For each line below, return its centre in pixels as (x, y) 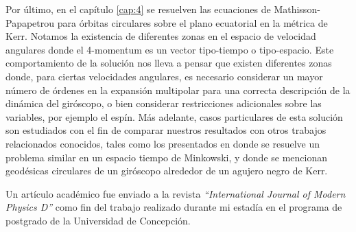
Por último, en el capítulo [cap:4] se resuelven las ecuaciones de (138, 9)
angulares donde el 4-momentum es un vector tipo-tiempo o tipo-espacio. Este (170, 49)
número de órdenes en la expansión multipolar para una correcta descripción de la (178, 90)
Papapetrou (30, 22)
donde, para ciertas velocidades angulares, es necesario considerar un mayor (164, 76)
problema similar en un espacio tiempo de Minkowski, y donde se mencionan (166, 157)
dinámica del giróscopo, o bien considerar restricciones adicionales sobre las (164, 103)
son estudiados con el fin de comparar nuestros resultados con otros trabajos (166, 130)
